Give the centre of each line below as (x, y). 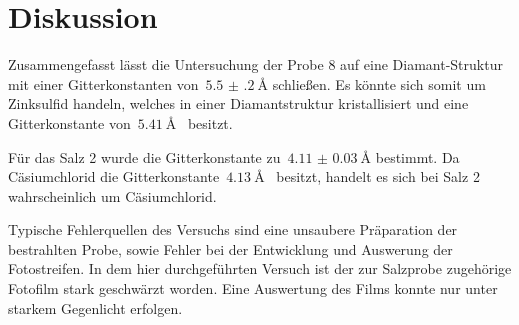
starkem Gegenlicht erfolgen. (95, 307)
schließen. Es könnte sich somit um (379, 83)
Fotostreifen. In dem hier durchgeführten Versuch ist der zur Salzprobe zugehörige (260, 268)
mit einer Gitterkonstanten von (103, 83)
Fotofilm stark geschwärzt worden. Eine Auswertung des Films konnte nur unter (253, 288)
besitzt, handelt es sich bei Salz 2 (378, 176)
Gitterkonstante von (69, 122)
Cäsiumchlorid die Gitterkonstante (114, 176)
